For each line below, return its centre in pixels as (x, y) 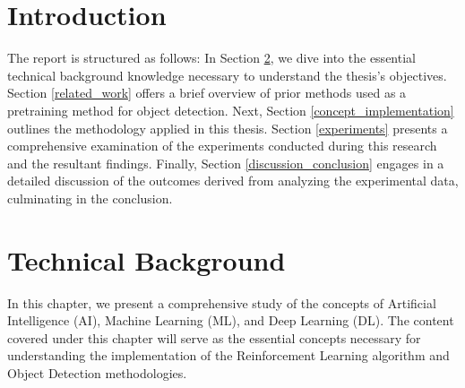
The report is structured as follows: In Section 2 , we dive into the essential (211, 58)
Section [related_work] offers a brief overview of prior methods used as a (207, 93)
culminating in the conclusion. (90, 198)
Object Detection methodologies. (97, 372)
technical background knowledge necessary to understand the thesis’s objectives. (227, 75)
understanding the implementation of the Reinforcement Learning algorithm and (228, 355)
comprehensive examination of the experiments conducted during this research (222, 146)
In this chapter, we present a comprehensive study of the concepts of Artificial (222, 302)
